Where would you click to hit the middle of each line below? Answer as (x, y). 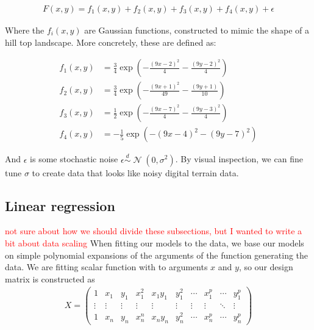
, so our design (266, 267)
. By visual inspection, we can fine (239, 159)
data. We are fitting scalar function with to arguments (106, 267)
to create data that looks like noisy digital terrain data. (135, 172)
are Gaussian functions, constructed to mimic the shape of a (197, 30)
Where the (25, 30)
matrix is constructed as (50, 278)
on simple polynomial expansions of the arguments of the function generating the (157, 255)
